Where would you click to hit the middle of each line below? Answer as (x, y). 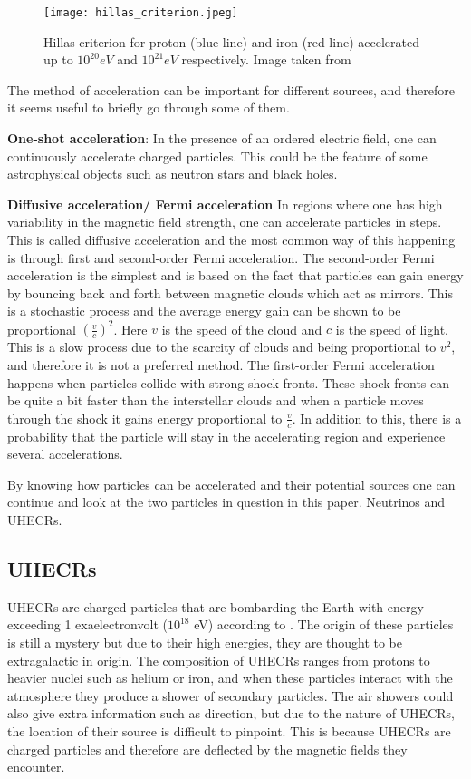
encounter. (36, 767)
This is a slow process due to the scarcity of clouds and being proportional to (222, 347)
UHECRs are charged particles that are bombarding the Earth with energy (216, 606)
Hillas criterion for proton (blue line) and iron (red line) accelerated (231, 41)
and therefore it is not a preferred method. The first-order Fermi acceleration (221, 365)
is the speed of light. (392, 329)
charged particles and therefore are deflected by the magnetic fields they (207, 749)
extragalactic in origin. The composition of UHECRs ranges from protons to (219, 660)
